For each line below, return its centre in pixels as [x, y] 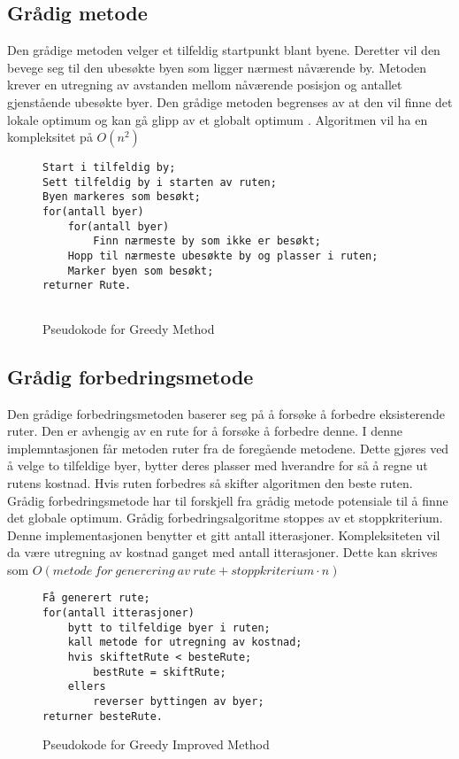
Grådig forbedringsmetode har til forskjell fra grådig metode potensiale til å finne [228, 500]
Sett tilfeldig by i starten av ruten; [160, 182]
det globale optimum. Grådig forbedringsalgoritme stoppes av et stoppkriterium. [225, 518]
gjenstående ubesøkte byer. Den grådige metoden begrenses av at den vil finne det [230, 101]
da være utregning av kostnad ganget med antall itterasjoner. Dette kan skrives [222, 552]
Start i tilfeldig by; [109, 168]
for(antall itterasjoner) [119, 613]
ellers [87, 687]
